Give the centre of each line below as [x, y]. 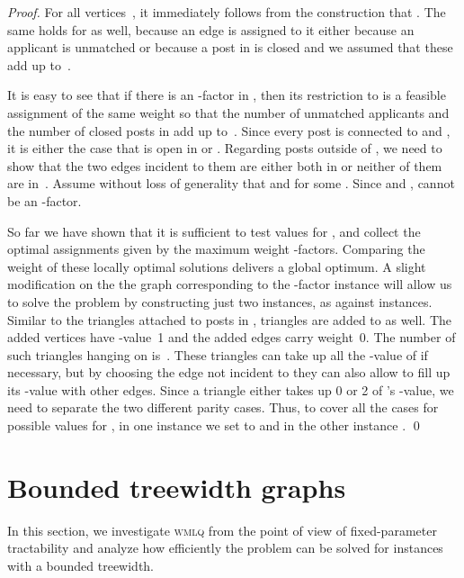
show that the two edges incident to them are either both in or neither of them [225, 165]
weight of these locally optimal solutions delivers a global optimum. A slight [217, 266]
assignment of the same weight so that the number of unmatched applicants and [228, 112]
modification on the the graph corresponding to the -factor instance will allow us [230, 284]
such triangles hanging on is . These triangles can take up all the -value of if [218, 354]
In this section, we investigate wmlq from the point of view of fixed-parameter [222, 530]
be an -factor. [45, 200]
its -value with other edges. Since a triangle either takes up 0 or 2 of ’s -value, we [231, 389]
